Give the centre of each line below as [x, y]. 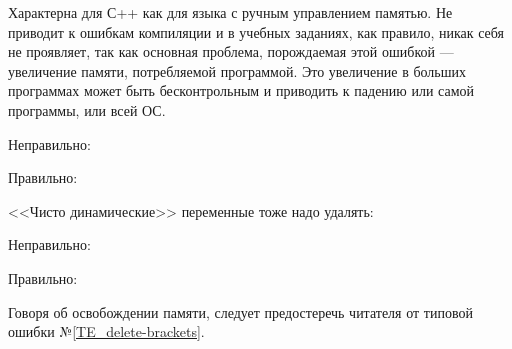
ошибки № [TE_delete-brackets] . [106, 331]
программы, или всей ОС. [87, 109]
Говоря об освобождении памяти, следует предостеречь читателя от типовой [240, 311]
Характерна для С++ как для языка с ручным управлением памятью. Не [230, 12]
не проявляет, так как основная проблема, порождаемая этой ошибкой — [231, 51]
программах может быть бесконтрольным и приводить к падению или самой [241, 90]
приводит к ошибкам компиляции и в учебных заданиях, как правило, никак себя [256, 31]
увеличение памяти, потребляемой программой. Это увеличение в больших [237, 70]
